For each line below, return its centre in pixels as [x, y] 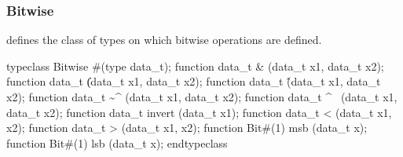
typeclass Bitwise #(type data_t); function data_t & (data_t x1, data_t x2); [195, 66]
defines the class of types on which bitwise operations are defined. [164, 40]
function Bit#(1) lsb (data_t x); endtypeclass [117, 142]
